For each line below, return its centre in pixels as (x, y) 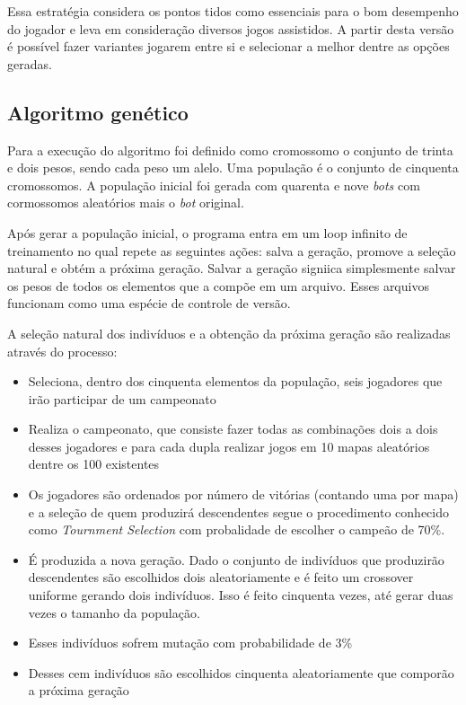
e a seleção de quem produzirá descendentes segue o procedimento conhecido (238, 511)
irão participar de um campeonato (122, 398)
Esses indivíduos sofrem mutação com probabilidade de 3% (190, 643)
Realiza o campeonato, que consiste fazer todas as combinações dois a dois (233, 429)
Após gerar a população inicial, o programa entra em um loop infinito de (207, 232)
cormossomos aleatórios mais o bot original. (126, 203)
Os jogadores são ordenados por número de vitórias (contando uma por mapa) (243, 494)
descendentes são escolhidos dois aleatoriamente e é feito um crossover (221, 577)
